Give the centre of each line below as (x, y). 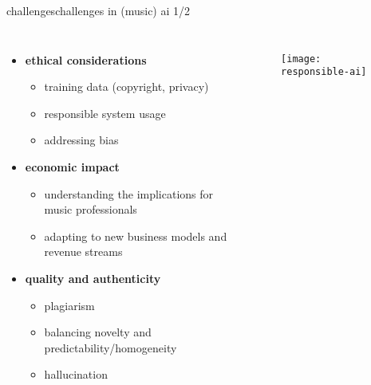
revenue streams (83, 251)
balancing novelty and (98, 332)
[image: (301, 59)
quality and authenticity (93, 278)
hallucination (76, 374)
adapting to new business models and (136, 236)
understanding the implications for (129, 193)
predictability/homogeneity (111, 347)
